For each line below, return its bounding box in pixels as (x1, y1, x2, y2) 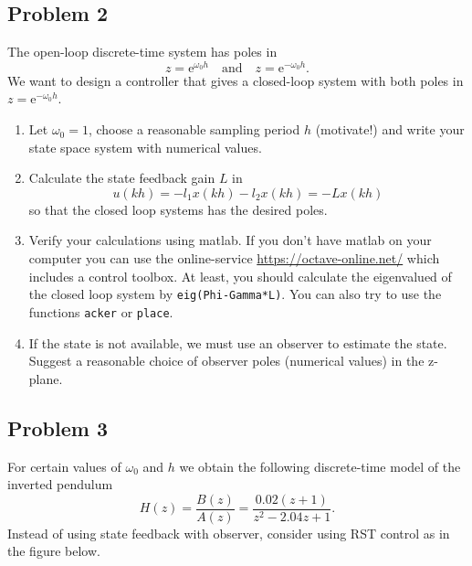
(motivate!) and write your (315, 120, 465, 139)
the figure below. (7, 541, 100, 561)
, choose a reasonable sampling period (88, 120, 300, 139)
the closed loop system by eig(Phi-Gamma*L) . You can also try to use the (28, 284, 442, 304)
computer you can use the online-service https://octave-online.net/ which (28, 249, 440, 268)
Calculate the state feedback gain (28, 168, 215, 187)
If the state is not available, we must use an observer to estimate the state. (28, 333, 447, 352)
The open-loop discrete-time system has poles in (7, 42, 278, 61)
